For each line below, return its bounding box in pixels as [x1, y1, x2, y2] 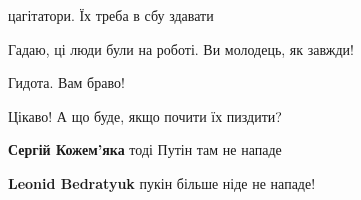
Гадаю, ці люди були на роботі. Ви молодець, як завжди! [8, 38, 354, 59]
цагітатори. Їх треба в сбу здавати [8, 5, 214, 25]
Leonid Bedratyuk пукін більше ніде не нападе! [8, 172, 316, 193]
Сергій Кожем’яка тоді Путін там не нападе [8, 139, 282, 160]
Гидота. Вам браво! [8, 72, 125, 93]
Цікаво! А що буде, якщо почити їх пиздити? [8, 105, 282, 126]
